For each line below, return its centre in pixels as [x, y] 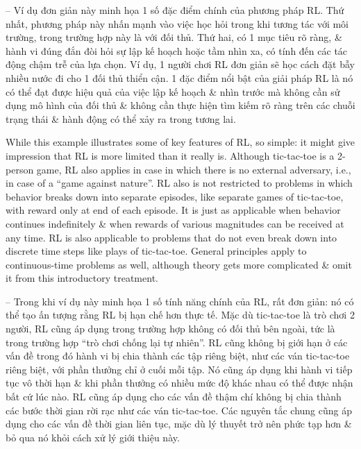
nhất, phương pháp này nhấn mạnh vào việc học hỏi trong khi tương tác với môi [177, 23]
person [20, 169]
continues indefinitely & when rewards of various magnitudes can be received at [175, 223]
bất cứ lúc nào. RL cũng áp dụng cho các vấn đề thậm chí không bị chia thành [174, 397]
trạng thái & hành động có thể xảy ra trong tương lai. [121, 118]
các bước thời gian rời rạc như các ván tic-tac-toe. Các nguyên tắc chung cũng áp [179, 410]
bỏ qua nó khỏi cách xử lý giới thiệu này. [93, 437]
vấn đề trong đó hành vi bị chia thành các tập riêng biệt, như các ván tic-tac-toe [178, 356]
